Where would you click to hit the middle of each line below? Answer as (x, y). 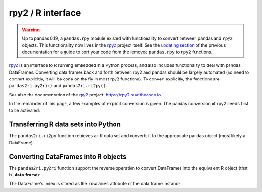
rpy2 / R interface (45, 13)
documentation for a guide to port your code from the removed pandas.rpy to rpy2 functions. (117, 52)
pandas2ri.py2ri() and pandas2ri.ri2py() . (58, 86)
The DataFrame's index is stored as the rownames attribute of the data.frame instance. (95, 184)
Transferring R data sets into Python (65, 124)
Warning (31, 30)
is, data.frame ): (25, 175)
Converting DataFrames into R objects (68, 156)
